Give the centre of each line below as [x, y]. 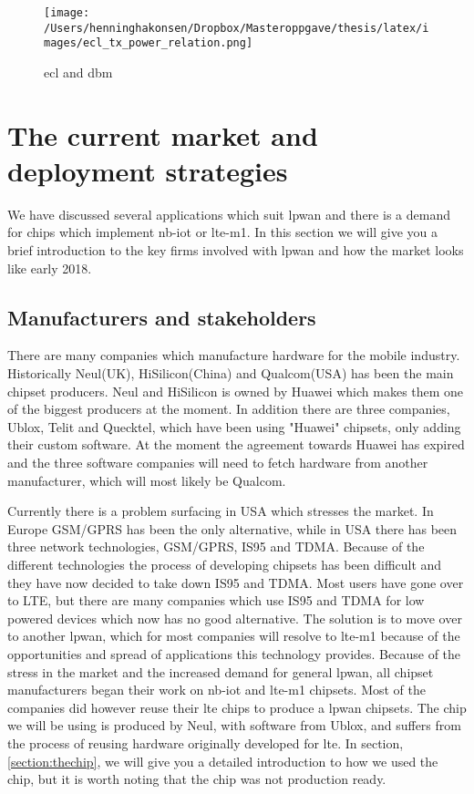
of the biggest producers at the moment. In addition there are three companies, [229, 409]
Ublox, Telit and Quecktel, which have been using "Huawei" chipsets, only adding [234, 426]
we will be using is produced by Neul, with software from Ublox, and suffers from [234, 725]
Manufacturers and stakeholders [162, 317]
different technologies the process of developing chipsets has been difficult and [225, 564]
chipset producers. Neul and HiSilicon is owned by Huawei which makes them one [236, 391]
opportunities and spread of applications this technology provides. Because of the [234, 653]
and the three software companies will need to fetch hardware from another [218, 463]
